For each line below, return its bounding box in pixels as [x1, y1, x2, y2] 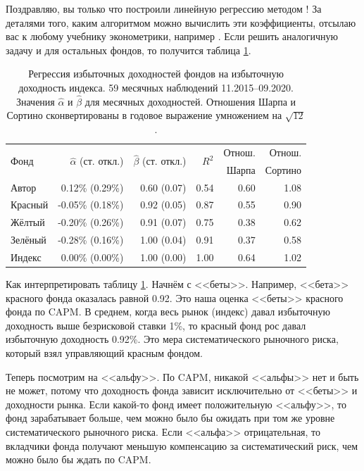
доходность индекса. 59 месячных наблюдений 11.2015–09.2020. [18, 80, 294, 94]
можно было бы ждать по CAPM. [6, 452, 151, 467]
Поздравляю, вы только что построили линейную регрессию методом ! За [6, 1, 322, 15]
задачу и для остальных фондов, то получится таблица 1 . [6, 42, 251, 57]
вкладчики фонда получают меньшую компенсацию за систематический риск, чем [6, 438, 358, 453]
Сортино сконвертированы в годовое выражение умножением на [6, 108, 282, 123]
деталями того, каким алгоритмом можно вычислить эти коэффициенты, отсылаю [6, 15, 356, 30]
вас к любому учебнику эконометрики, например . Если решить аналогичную [6, 29, 339, 44]
